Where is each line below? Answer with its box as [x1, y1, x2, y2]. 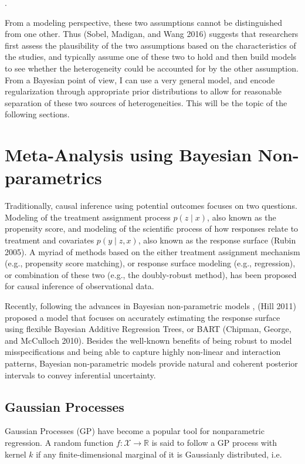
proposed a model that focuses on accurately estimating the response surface [5, 311, 280, 323]
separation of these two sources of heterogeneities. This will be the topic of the [5, 96, 287, 109]
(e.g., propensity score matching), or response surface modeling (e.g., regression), [5, 257, 296, 269]
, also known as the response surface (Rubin [138, 234, 296, 246]
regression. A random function [5, 436, 114, 448]
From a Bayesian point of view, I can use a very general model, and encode [5, 73, 275, 86]
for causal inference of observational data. [5, 280, 154, 292]
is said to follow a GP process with [151, 436, 277, 448]
